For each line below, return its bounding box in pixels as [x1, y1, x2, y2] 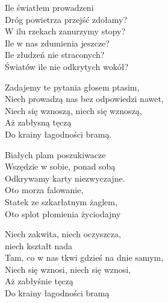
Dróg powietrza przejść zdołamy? [5, 13, 128, 25]
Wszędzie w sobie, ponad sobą [5, 160, 116, 173]
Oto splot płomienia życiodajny [5, 207, 121, 220]
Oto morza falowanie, [5, 183, 84, 196]
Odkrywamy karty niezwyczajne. [5, 171, 125, 184]
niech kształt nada [5, 239, 73, 252]
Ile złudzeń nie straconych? [5, 48, 105, 61]
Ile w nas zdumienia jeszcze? [5, 36, 110, 49]
